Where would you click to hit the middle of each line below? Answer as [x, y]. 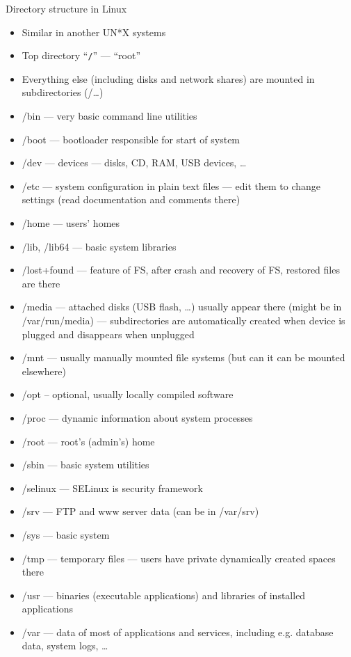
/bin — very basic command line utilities [109, 116]
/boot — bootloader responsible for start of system [131, 139]
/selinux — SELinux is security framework [112, 488]
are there [41, 283]
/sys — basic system [66, 534]
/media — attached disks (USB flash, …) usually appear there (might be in [182, 307]
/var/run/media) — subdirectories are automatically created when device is [183, 320]
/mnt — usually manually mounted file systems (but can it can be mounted [183, 357]
